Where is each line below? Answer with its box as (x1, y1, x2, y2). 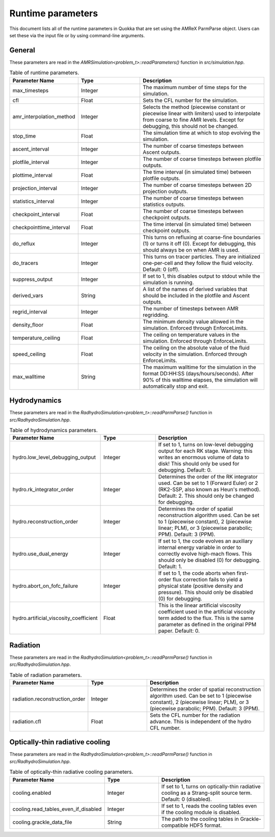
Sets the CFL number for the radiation (149, 711, 240, 718)
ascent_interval (12, 145, 49, 152)
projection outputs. (143, 187, 188, 195)
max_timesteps (12, 87, 49, 94)
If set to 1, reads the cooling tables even (161, 802, 257, 809)
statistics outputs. (143, 201, 185, 208)
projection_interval (12, 184, 57, 192)
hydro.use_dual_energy (12, 550, 69, 557)
